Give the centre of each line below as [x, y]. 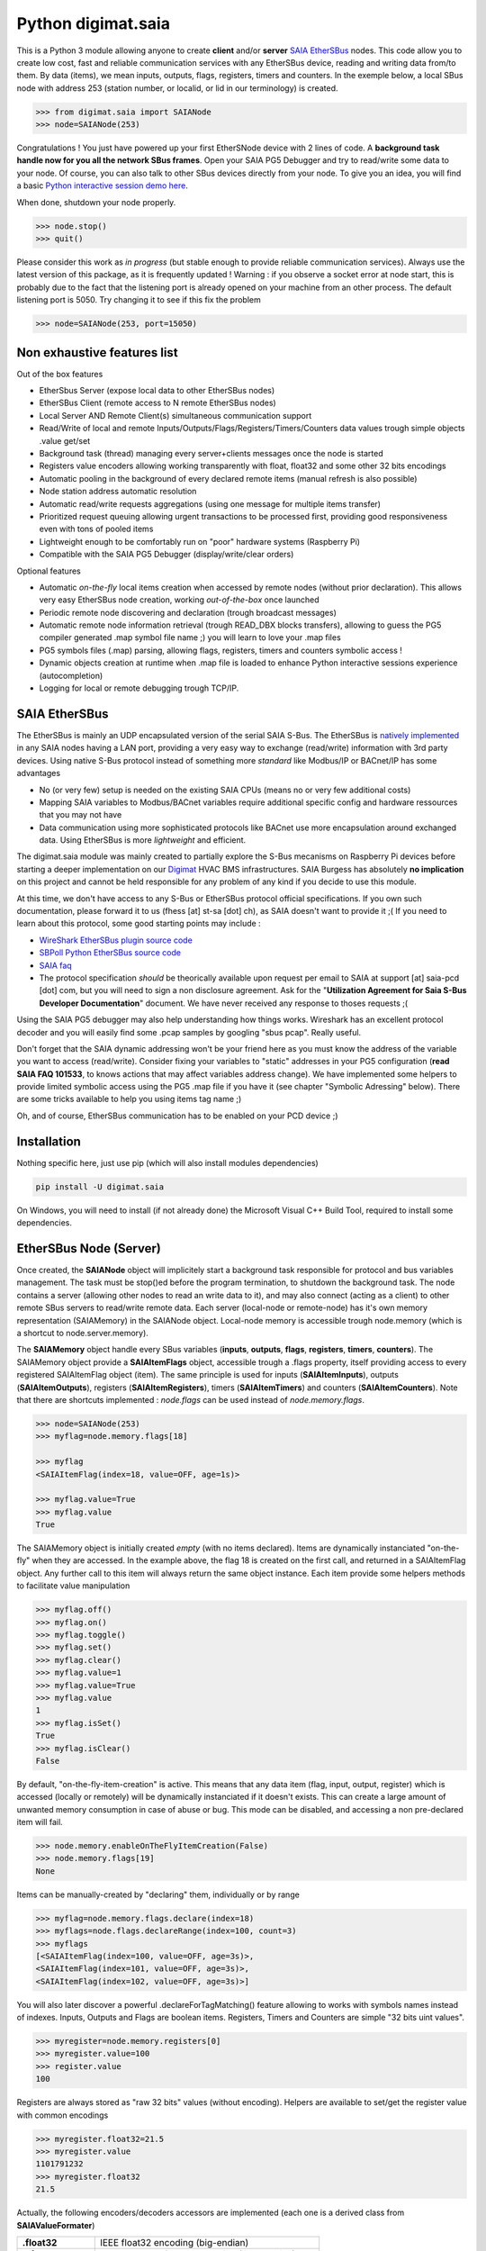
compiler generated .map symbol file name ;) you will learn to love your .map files [190, 637]
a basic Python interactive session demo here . [102, 185]
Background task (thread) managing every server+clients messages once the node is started [211, 453]
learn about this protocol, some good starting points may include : [139, 924]
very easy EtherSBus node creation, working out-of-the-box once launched [179, 600]
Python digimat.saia [94, 23]
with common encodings [63, 2115]
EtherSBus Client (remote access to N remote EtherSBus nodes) [157, 403]
